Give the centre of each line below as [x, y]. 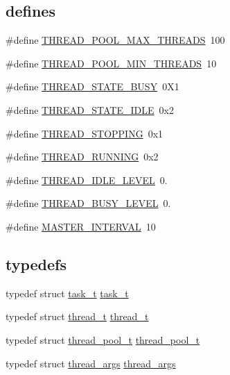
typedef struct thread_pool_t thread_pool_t [103, 339]
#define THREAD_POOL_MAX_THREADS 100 [115, 40]
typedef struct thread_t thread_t [77, 316]
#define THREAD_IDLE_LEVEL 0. [87, 180]
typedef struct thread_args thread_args [91, 363]
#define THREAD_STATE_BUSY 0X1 [92, 86]
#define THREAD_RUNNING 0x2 [82, 157]
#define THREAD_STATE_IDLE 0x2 [90, 109]
